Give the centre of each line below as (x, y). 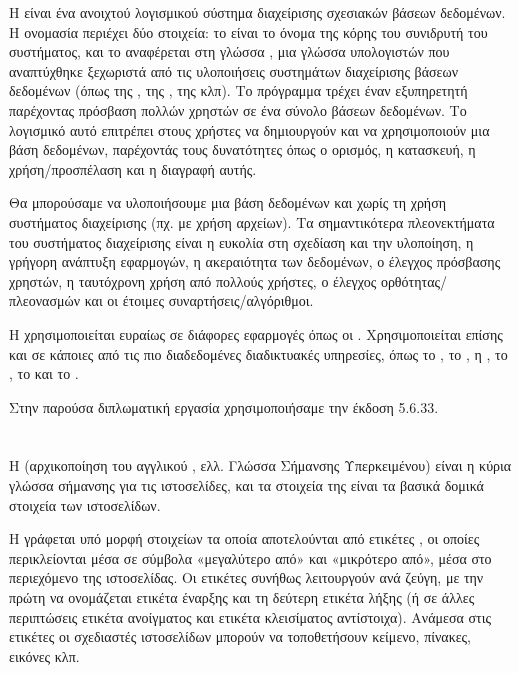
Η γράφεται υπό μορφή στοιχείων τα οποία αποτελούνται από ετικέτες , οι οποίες (244, 538)
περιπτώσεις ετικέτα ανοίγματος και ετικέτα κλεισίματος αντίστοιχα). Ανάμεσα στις (250, 616)
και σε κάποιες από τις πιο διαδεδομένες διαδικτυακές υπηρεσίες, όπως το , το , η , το (258, 353)
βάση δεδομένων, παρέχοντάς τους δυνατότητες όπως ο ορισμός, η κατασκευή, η (242, 149)
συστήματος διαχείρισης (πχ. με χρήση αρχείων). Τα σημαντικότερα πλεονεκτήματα (252, 221)
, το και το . (44, 373)
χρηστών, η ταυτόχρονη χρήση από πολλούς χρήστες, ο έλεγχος (193, 280)
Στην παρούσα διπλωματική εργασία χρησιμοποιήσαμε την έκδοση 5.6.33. (224, 406)
